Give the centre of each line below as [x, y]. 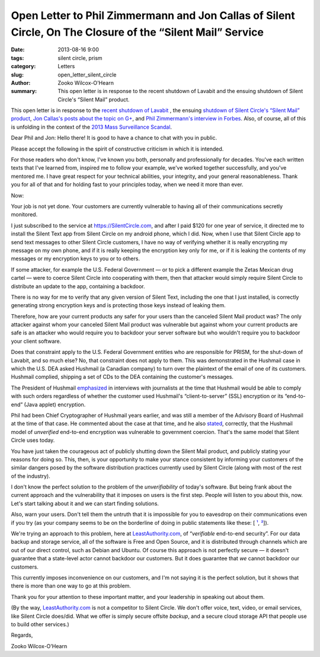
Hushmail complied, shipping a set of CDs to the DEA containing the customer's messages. [122, 377]
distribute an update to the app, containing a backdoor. [78, 286]
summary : [24, 91]
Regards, [22, 635]
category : [23, 66]
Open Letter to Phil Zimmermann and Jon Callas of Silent [153, 15]
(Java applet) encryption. [55, 404]
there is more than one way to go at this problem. [71, 586]
